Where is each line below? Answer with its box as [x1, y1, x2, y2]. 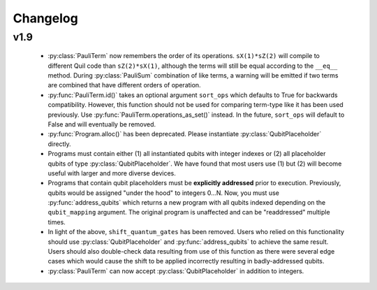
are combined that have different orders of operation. [47, 81, 202, 89]
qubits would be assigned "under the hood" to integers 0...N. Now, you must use [47, 189, 279, 197]
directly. [47, 140, 71, 148]
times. [47, 217, 66, 226]
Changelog [13, 10, 78, 26]
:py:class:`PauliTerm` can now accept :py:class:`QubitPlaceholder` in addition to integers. [47, 266, 304, 275]
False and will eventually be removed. [47, 119, 156, 129]
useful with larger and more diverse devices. [47, 168, 176, 177]
